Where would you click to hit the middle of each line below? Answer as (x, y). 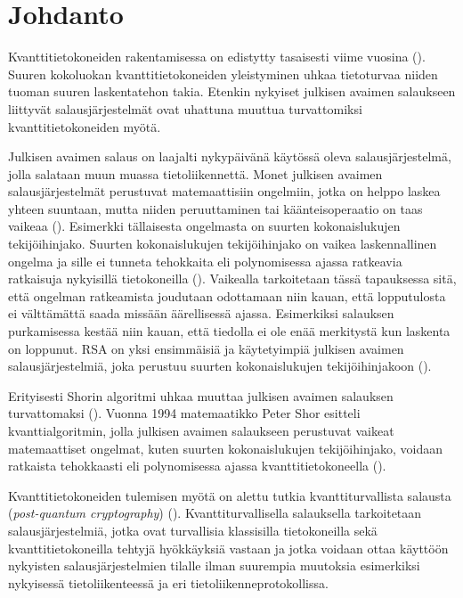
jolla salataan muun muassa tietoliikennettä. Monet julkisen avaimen (195, 173)
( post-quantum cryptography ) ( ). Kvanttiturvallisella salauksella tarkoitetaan (215, 513)
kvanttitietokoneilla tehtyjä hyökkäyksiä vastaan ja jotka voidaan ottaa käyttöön (228, 548)
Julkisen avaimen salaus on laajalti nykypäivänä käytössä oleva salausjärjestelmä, (230, 156)
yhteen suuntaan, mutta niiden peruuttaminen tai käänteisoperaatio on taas (215, 208)
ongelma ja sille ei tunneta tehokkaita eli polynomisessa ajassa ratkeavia (205, 261)
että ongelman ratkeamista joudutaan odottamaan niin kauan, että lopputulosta (227, 295)
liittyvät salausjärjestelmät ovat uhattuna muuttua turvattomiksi (185, 108)
